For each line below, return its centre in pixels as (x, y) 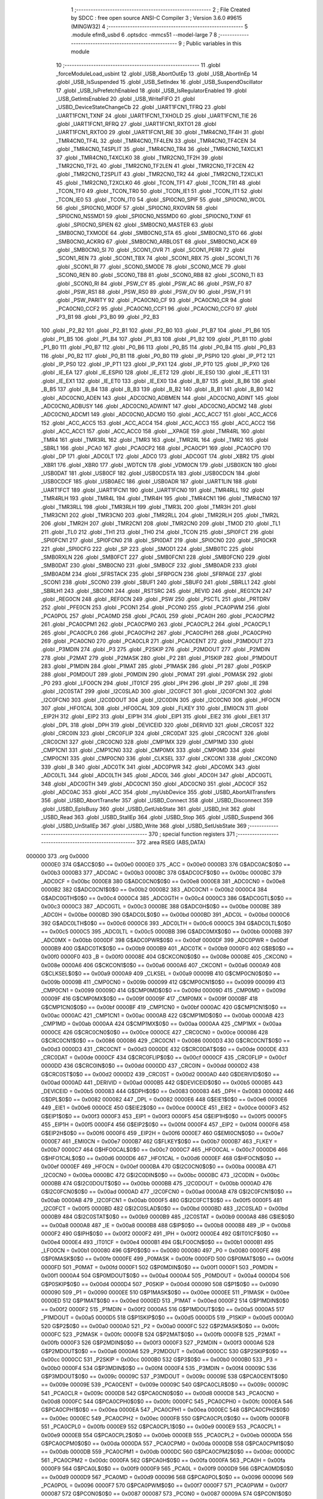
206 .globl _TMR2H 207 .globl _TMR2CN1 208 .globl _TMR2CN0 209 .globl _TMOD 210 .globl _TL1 (161, 523)
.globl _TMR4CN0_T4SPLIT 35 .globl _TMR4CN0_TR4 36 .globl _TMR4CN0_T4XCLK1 (159, 149)
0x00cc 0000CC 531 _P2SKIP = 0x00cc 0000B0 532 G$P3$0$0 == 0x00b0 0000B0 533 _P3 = (159, 1360)
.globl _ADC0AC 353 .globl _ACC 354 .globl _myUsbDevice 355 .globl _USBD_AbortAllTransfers (158, 792)
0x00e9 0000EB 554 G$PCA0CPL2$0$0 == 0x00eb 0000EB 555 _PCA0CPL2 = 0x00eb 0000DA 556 (167, 1435)
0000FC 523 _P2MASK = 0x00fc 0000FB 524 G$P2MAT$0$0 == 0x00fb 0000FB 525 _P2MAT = (161, 1334)
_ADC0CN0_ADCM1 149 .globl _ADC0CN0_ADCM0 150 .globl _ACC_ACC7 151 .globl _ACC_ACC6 (159, 414)
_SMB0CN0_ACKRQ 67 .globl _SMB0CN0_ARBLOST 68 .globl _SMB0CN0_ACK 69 (156, 241)
